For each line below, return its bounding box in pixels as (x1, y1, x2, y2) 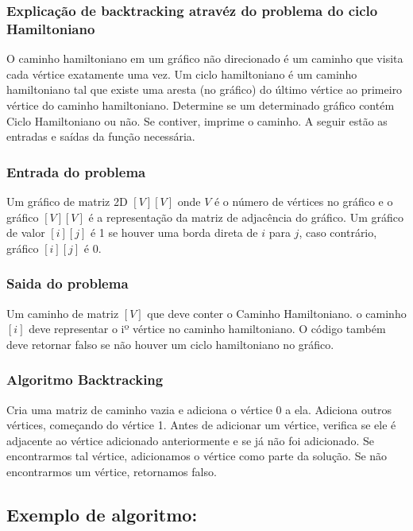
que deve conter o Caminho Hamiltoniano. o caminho (147, 304, 407, 321)
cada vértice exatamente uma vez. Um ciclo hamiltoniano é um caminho (6, 65, 357, 82)
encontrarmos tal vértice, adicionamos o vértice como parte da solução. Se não (6, 448, 388, 464)
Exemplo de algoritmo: (6, 502, 198, 526)
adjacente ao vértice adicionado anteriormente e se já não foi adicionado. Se (6, 432, 374, 448)
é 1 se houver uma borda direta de (90, 224, 258, 241)
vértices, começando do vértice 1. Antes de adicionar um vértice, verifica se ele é (6, 417, 396, 433)
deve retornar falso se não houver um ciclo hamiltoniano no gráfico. (6, 335, 334, 352)
